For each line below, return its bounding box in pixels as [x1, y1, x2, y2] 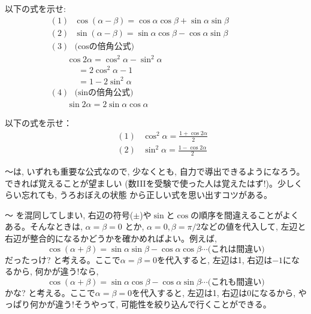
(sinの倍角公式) [74, 88, 134, 97]
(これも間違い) [207, 278, 265, 286]
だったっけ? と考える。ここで [5, 253, 120, 266]
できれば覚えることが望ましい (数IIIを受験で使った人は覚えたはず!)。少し [5, 176, 294, 189]
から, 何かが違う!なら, [13, 265, 99, 278]
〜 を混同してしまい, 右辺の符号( [5, 208, 134, 221]
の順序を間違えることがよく [191, 208, 299, 221]
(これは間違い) [207, 245, 265, 254]
